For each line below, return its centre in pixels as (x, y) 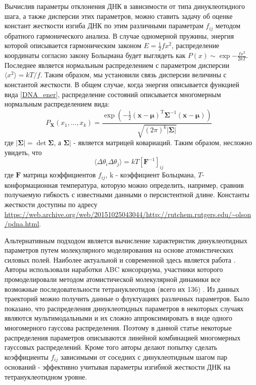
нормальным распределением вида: (57, 104)
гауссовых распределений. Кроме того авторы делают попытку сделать (111, 347)
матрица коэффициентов (59, 175)
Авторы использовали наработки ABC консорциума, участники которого (114, 269)
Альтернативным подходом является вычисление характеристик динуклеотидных (126, 240)
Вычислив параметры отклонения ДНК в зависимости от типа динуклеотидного (125, 6)
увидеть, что (23, 152)
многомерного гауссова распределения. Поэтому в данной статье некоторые (118, 328)
